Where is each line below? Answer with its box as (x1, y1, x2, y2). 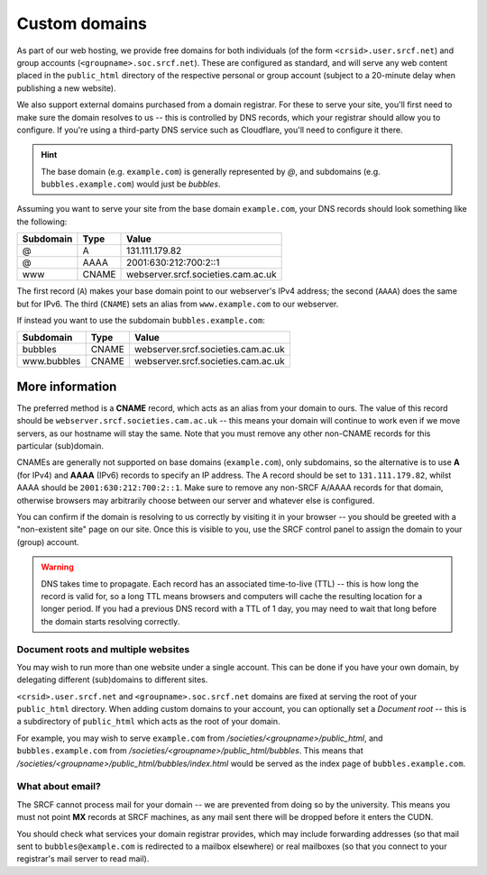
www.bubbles (22, 355, 81, 368)
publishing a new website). (16, 82, 116, 94)
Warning (41, 561, 74, 572)
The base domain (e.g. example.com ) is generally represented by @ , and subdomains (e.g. (41, 166, 381, 177)
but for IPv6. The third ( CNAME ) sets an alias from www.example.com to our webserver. (16, 298, 339, 309)
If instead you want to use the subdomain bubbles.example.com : (16, 315, 265, 326)
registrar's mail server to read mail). (16, 853, 150, 864)
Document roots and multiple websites (16, 643, 190, 655)
